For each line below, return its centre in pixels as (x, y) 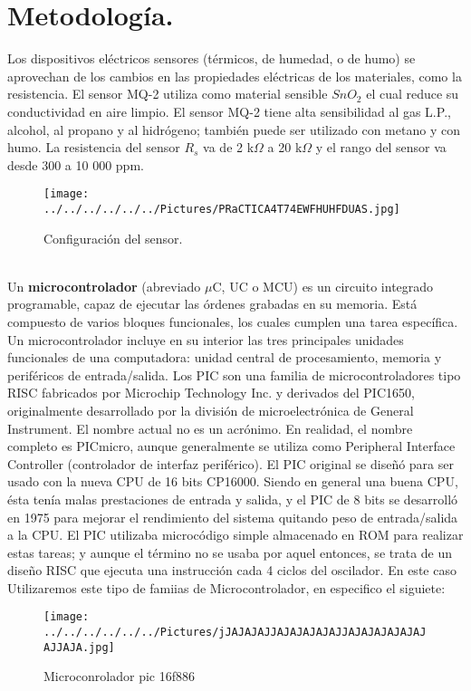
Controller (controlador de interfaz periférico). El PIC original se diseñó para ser (231, 463)
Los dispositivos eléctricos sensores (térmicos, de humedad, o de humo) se (211, 58)
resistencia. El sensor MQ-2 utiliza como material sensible (168, 94)
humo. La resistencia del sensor (94, 147)
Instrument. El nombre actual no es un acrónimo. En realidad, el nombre (210, 428)
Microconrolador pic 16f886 (119, 676)
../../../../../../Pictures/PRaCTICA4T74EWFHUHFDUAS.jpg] (222, 209)
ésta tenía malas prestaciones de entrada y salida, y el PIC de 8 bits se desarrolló (233, 499)
